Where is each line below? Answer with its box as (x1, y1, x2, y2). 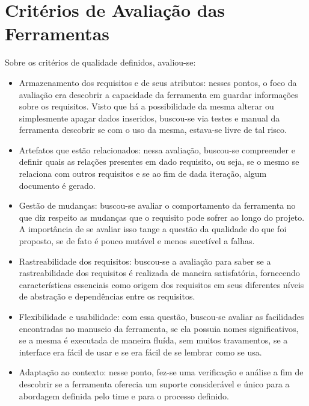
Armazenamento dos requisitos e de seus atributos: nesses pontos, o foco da (19, 76, 297, 88)
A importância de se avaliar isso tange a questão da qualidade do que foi (19, 223, 287, 235)
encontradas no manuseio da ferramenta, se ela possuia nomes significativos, (19, 322, 299, 334)
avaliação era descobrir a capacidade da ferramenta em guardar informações (19, 88, 298, 100)
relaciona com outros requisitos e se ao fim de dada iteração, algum (19, 167, 267, 180)
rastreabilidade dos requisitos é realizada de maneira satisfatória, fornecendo (19, 266, 300, 279)
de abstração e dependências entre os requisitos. (19, 290, 195, 303)
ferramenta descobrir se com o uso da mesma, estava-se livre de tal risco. (19, 123, 287, 136)
